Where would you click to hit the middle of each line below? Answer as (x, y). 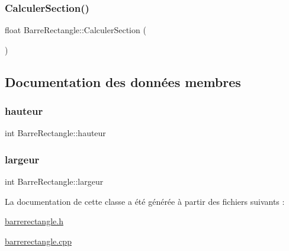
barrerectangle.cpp (38, 241)
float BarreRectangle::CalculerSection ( (76, 30)
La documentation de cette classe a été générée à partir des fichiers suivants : (145, 201)
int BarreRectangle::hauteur (55, 133)
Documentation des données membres (123, 81)
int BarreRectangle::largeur (54, 181)
